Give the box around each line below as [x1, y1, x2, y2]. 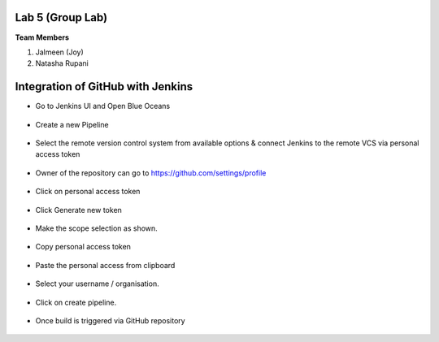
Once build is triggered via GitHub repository [35, 315, 186, 325]
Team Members [15, 32, 69, 42]
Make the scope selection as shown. [35, 223, 158, 233]
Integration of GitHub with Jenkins [15, 80, 193, 93]
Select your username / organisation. [35, 279, 159, 288]
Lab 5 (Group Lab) [15, 11, 108, 24]
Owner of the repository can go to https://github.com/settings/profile [35, 167, 267, 178]
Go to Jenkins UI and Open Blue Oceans [35, 102, 171, 111]
